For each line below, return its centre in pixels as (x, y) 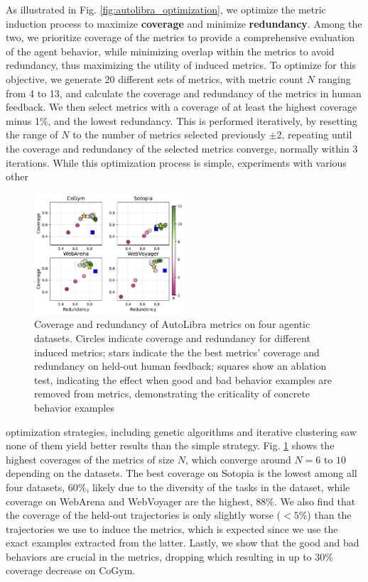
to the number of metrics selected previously (169, 134)
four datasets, (36, 487)
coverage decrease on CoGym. (71, 570)
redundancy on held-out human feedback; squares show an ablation (180, 366)
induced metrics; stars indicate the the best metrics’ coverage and (177, 352)
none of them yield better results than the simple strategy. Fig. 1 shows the (170, 445)
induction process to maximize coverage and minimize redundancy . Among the (184, 23)
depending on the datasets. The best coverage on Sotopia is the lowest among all (182, 473)
